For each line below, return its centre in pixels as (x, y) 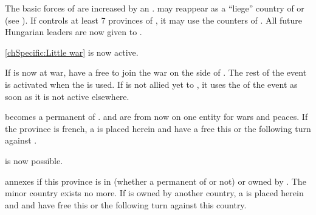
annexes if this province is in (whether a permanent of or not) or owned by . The (156, 181)
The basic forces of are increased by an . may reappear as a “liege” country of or (155, 8)
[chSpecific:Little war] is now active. (72, 52)
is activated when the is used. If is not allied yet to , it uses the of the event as (151, 84)
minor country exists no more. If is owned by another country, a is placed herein (154, 193)
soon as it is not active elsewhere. (67, 96)
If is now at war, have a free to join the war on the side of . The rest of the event (156, 72)
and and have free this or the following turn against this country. (126, 204)
